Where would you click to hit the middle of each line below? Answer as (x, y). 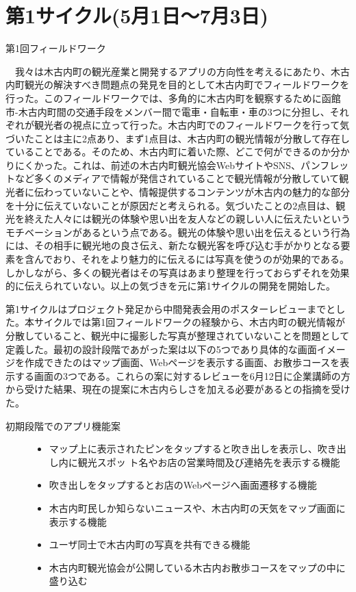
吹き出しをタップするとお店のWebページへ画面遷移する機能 (183, 485)
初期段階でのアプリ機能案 (63, 425)
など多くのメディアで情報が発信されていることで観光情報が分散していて (177, 178)
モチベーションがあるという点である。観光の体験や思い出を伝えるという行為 (178, 232)
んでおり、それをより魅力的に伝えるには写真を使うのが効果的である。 (191, 259)
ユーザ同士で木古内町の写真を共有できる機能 (150, 544)
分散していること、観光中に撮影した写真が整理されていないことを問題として (178, 335)
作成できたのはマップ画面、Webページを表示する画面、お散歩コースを (182, 362)
